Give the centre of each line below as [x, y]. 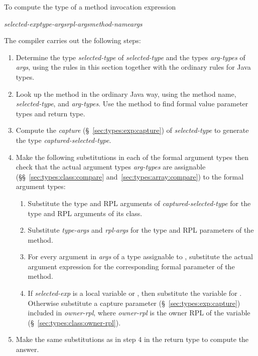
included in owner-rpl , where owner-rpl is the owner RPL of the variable [139, 313]
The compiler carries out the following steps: [73, 40]
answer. [27, 349]
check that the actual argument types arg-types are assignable [111, 167]
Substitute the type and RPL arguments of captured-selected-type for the [139, 203]
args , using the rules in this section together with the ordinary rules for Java [133, 67]
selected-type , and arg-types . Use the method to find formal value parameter [132, 104]
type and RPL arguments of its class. [85, 213]
